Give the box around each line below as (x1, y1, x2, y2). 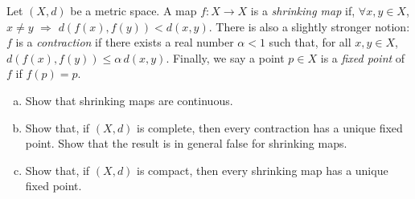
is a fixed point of (320, 49, 405, 66)
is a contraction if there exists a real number (15, 34, 234, 51)
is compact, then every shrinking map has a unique (137, 161, 388, 178)
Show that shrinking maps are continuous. (25, 91, 233, 108)
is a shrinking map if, (250, 2, 355, 18)
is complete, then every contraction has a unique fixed (137, 119, 403, 136)
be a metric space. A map (70, 2, 197, 18)
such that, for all (269, 34, 351, 51)
